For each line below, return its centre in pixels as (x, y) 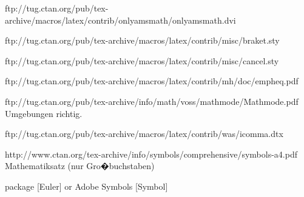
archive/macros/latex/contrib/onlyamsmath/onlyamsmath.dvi (120, 20)
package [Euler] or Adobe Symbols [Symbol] (86, 186)
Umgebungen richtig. (44, 113)
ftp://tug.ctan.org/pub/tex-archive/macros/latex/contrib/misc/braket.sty (142, 40)
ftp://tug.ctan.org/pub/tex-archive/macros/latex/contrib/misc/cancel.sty (142, 60)
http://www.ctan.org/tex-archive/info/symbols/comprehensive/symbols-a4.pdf (151, 154)
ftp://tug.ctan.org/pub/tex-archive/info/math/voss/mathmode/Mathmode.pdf (152, 101)
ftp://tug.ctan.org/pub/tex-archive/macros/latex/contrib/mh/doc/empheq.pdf (152, 81)
